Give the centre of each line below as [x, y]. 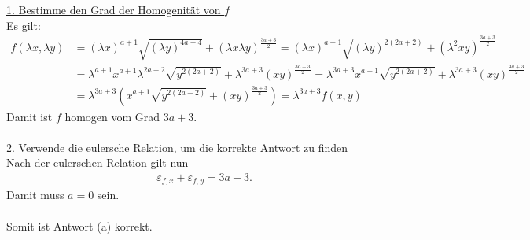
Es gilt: [24, 25]
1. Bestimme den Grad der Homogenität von [114, 9]
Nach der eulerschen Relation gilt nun [98, 162]
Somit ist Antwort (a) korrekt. [79, 225]
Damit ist [29, 116]
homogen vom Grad [112, 116]
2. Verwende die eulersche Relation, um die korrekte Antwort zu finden [177, 147]
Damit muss [35, 195]
